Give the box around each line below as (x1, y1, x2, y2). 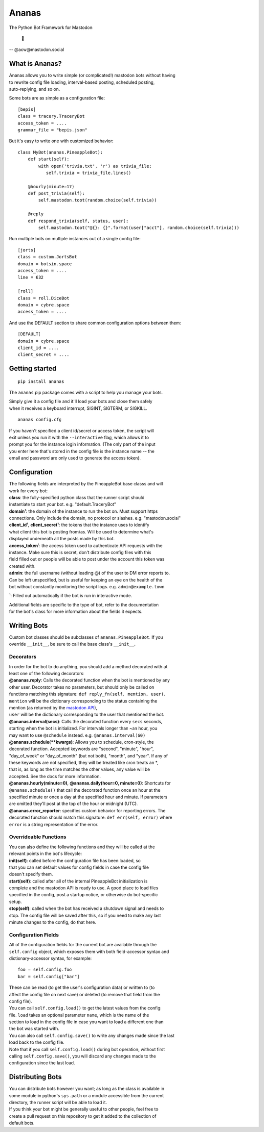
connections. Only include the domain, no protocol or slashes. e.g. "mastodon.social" (9, 515, 181, 521)
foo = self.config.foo (18, 967, 72, 973)
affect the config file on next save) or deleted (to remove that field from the (9, 991, 160, 997)
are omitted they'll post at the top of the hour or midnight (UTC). (9, 801, 138, 806)
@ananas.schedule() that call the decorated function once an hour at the (9, 787, 161, 793)
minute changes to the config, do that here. (9, 919, 96, 925)
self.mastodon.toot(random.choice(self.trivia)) (38, 198, 157, 203)
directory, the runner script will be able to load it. (9, 1100, 107, 1106)
